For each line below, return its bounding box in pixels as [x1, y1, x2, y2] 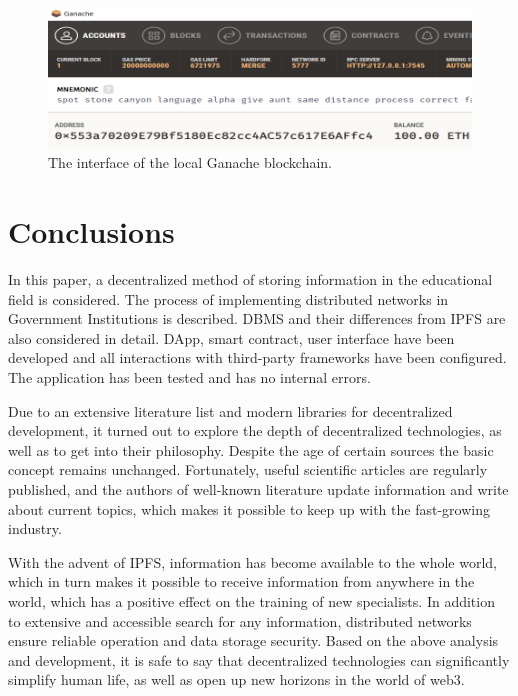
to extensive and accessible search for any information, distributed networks [8, 610, 472, 631]
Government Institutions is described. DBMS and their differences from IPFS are [8, 308, 506, 329]
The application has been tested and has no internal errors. [8, 367, 371, 387]
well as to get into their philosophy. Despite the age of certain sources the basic [8, 439, 494, 460]
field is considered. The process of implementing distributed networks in [8, 288, 449, 309]
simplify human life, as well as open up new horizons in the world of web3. [8, 669, 465, 690]
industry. [8, 518, 62, 539]
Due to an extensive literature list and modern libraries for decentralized [8, 400, 453, 421]
